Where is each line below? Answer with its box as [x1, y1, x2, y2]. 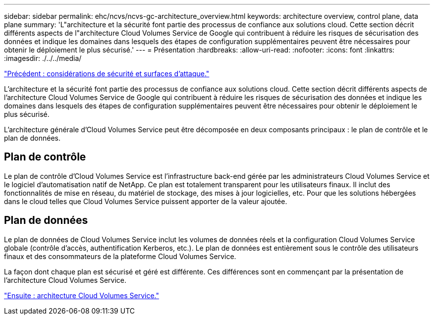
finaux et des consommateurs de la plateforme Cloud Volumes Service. [4, 252, 236, 261]
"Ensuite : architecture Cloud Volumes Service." [4, 291, 159, 300]
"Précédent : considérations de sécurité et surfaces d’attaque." [4, 69, 210, 78]
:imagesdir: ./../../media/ [4, 54, 82, 62]
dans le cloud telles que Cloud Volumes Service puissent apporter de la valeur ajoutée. [4, 197, 287, 206]
